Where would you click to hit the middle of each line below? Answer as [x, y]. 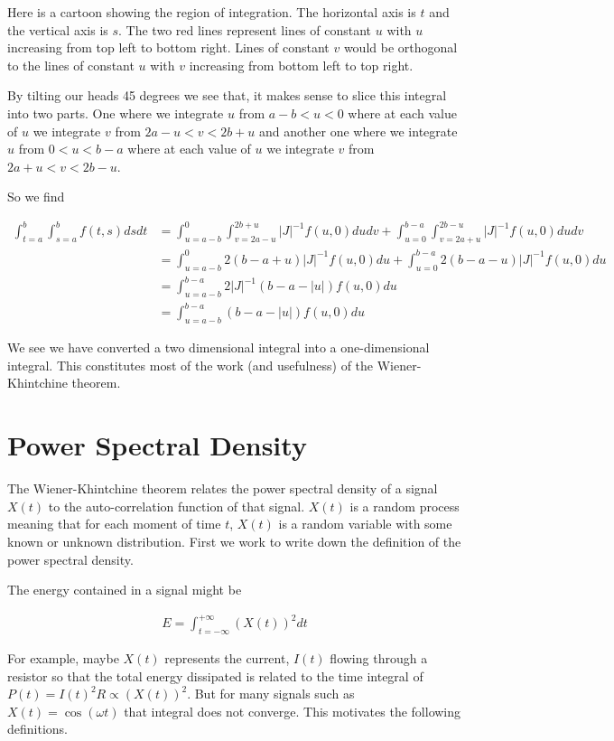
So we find [36, 197]
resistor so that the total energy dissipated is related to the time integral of [215, 675]
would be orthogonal [400, 47]
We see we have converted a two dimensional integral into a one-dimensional [219, 347]
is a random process [405, 506]
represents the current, [227, 658]
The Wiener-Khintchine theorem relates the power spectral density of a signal [223, 488]
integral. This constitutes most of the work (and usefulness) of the [191, 365]
